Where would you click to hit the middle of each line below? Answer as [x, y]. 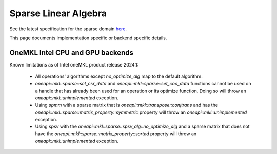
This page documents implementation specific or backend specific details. [88, 38]
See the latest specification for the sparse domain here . [68, 29]
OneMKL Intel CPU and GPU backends [71, 52]
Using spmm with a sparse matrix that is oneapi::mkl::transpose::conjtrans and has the [126, 105]
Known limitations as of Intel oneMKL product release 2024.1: [74, 64]
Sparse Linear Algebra [58, 13]
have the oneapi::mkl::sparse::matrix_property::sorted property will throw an [116, 134]
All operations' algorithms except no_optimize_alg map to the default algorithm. [119, 76]
